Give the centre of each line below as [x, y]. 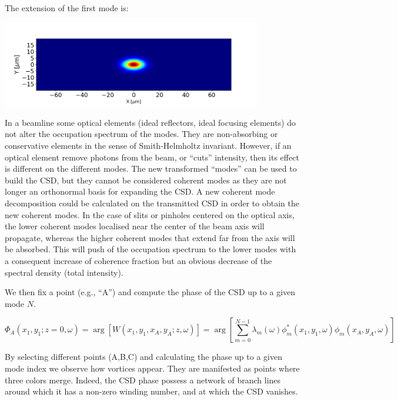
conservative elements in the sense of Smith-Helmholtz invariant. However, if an [148, 146]
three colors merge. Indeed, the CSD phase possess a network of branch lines [143, 380]
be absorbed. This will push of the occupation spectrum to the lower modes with [150, 249]
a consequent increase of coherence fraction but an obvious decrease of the [138, 260]
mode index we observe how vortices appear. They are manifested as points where [152, 368]
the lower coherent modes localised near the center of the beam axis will [135, 226]
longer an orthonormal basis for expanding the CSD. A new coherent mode [140, 191]
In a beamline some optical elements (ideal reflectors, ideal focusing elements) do [150, 122]
